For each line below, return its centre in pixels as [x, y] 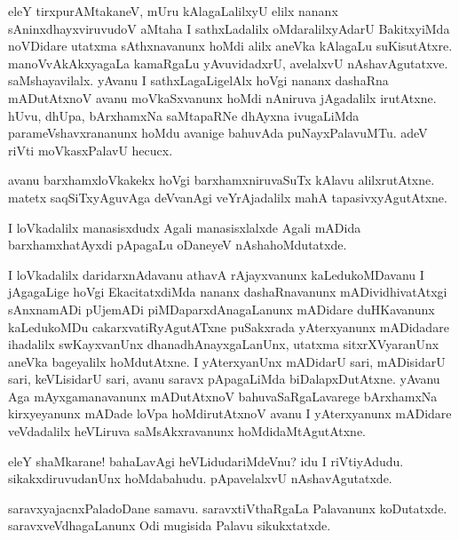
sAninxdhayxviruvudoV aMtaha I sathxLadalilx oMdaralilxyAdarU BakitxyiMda [229, 28]
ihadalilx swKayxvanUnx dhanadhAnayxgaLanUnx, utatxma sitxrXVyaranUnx [224, 344]
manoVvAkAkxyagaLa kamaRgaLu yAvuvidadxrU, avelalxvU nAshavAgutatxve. [228, 63]
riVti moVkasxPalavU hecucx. [91, 150]
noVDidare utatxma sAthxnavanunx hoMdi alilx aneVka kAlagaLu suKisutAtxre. [230, 46]
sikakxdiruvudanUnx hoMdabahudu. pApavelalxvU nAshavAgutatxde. [200, 478]
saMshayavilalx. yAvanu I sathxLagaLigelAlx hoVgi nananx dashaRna [198, 80]
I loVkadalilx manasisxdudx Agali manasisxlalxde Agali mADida [185, 227]
